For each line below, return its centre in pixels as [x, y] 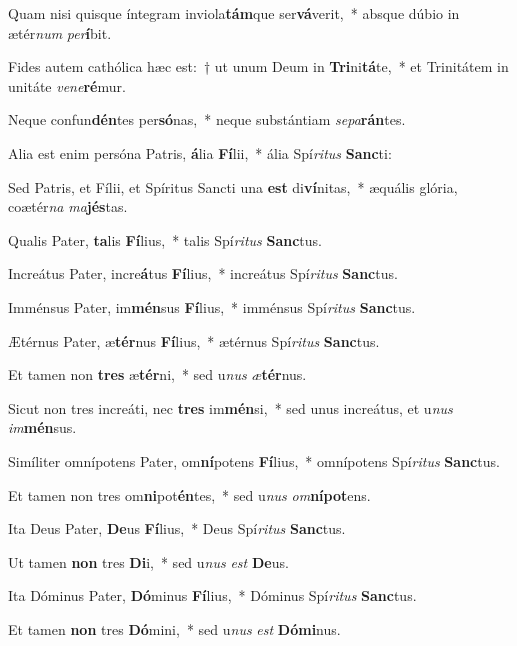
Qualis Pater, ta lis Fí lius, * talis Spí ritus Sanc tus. [165, 239]
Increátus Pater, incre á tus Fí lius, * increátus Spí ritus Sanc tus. [203, 273]
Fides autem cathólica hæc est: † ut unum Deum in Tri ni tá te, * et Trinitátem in [258, 66]
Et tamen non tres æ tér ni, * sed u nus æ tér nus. [157, 374]
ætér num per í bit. [60, 32]
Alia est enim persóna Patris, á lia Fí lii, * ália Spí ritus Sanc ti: [200, 152]
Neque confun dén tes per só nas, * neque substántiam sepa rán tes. [207, 119]
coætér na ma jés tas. [68, 206]
